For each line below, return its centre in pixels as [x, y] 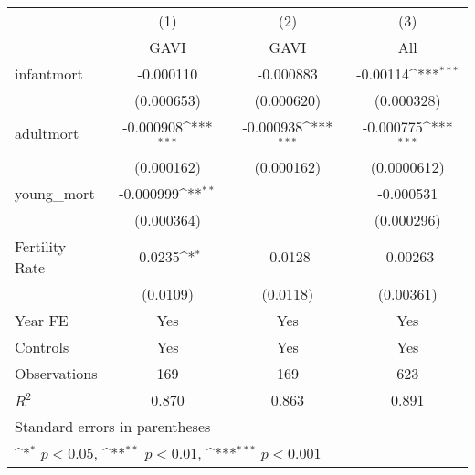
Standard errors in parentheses [113, 426]
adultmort [47, 133]
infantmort [49, 74]
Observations [56, 373]
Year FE [42, 320]
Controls [42, 346]
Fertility [41, 246]
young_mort [55, 193]
